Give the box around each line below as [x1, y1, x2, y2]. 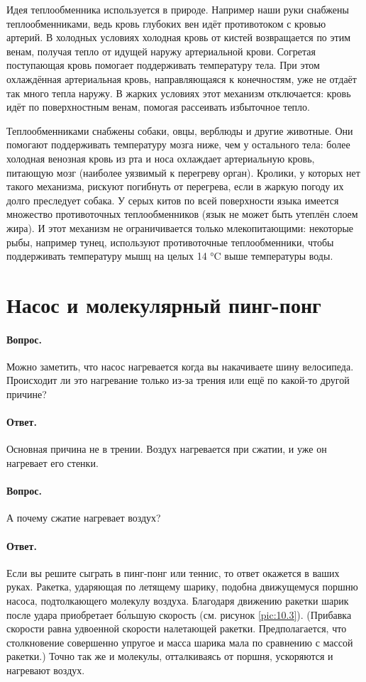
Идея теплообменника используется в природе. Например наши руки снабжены [6, 2, 349, 16]
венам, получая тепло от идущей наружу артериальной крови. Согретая [6, 43, 316, 58]
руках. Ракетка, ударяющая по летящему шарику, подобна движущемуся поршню [6, 579, 358, 594]
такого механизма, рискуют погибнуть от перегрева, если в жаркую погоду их [6, 179, 344, 194]
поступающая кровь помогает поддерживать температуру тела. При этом [6, 57, 320, 72]
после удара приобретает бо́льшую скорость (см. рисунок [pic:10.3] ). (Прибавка [6, 607, 352, 622]
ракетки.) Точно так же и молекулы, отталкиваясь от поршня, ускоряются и [6, 649, 333, 664]
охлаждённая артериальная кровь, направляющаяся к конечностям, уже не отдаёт [6, 71, 357, 86]
